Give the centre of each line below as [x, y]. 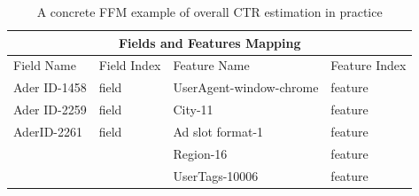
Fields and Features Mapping [209, 42]
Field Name [45, 65]
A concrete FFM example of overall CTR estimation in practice [209, 12]
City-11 [193, 110]
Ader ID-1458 [50, 87]
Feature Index [369, 65]
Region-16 [200, 153]
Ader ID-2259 [50, 110]
